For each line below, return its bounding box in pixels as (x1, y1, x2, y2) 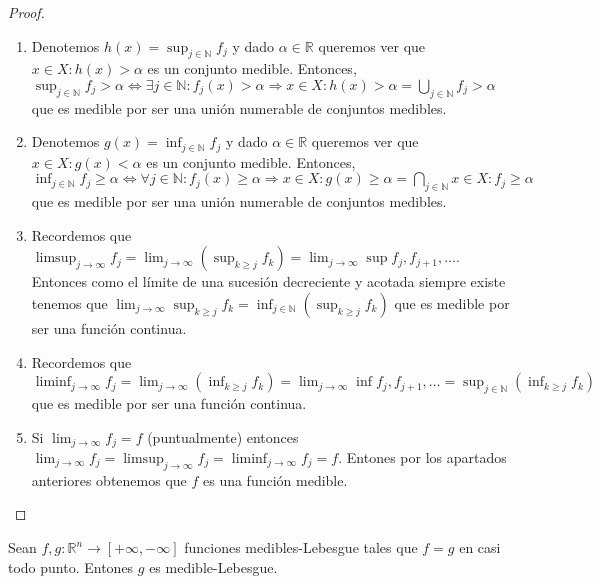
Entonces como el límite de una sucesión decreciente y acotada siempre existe (31, 271, 506, 292)
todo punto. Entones (8, 556, 134, 577)
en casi (459, 537, 501, 558)
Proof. (8, 2, 45, 22)
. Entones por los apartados (338, 447, 507, 468)
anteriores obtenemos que (31, 469, 187, 490)
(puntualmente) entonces (147, 426, 299, 447)
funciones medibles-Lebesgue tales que (184, 537, 418, 558)
